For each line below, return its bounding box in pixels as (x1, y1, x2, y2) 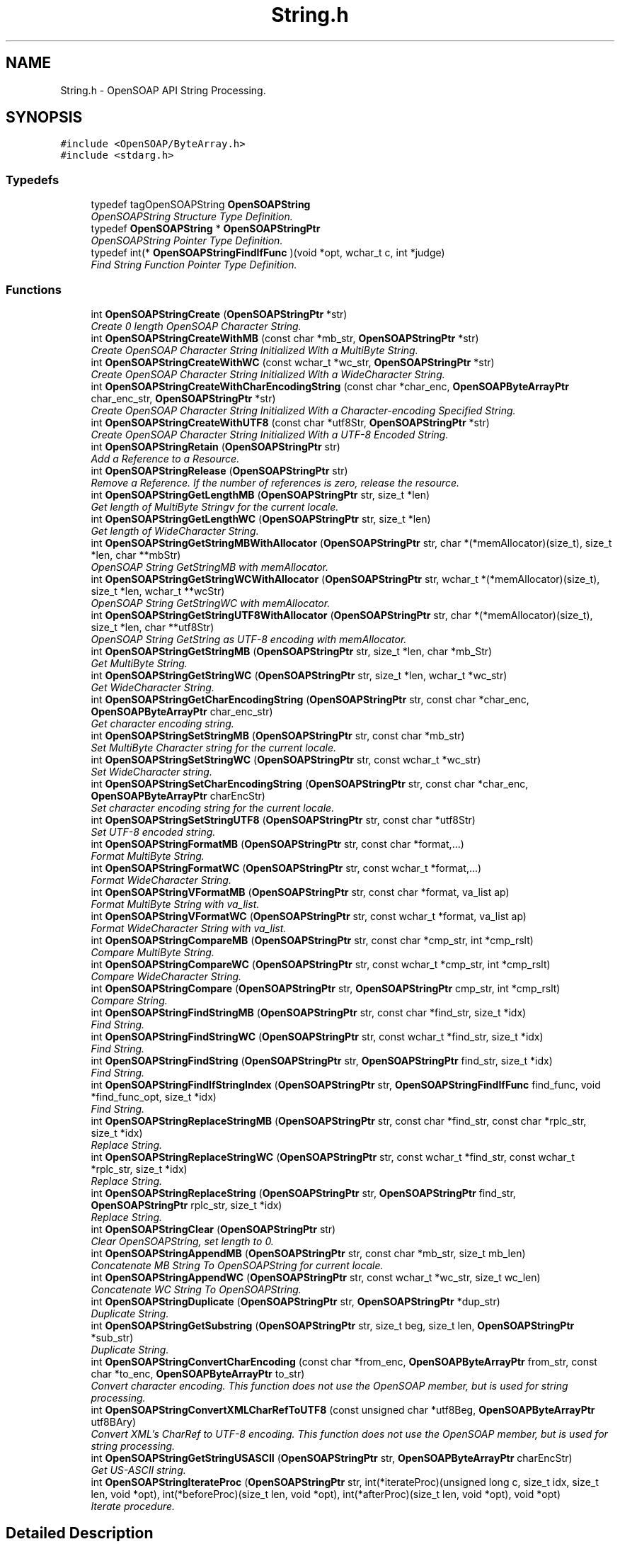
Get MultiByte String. (91, 657, 188, 669)
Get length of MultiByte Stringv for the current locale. (91, 500, 339, 513)
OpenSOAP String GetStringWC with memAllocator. (91, 596, 331, 609)
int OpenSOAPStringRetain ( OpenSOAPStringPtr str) (91, 440, 340, 453)
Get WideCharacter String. (91, 681, 214, 693)
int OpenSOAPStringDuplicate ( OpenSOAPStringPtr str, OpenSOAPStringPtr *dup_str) (91, 1295, 500, 1307)
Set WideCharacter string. (91, 765, 212, 778)
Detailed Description (6, 1524, 154, 1543)
